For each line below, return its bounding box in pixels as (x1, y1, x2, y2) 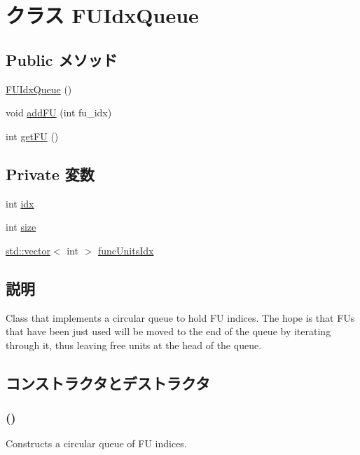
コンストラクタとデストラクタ (6, 372, 210, 393)
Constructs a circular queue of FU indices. (6, 436, 187, 451)
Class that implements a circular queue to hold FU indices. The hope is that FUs (6, 310, 355, 325)
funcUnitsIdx (97, 243, 154, 257)
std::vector (6, 243, 50, 257)
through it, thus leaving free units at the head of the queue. (6, 337, 262, 352)
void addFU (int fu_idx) (6, 105, 112, 120)
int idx (6, 196, 34, 210)
